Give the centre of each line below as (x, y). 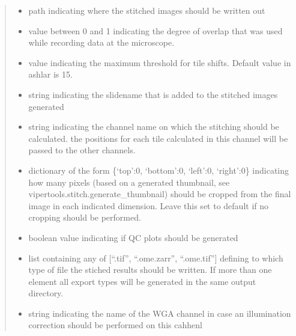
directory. (46, 293)
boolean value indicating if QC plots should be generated (133, 237)
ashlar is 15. (50, 74)
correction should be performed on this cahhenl (115, 325)
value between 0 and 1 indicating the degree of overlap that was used (156, 30)
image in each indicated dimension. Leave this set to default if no (148, 205)
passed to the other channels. (82, 150)
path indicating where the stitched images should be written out (147, 10)
